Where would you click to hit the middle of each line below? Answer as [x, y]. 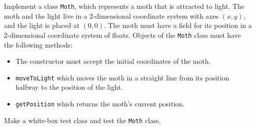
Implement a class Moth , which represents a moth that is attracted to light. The [124, 6]
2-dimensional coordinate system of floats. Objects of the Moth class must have [123, 35]
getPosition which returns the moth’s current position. [100, 103]
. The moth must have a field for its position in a [178, 25]
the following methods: [38, 44]
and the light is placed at [42, 25]
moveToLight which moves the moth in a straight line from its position [122, 77]
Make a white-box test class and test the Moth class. [82, 120]
